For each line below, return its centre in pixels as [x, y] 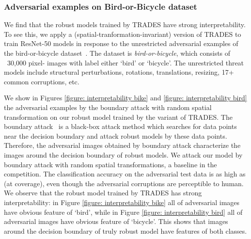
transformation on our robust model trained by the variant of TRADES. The [118, 117]
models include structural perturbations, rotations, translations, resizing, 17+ [119, 72]
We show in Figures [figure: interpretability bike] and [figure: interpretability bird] [125, 98]
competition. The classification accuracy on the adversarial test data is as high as [125, 174]
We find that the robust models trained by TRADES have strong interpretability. [125, 24]
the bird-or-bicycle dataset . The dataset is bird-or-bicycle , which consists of [117, 53]
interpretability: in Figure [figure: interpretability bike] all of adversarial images [122, 202]
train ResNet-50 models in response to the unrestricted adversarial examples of [121, 43]
